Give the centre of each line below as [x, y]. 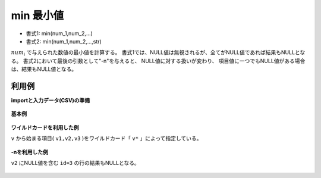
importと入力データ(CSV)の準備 [51, 101]
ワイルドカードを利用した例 [45, 127]
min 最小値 [37, 15]
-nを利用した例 [30, 152]
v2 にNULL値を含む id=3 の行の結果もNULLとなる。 [75, 163]
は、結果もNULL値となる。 [44, 69]
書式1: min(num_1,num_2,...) [59, 33]
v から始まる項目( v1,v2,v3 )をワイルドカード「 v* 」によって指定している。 [106, 138]
